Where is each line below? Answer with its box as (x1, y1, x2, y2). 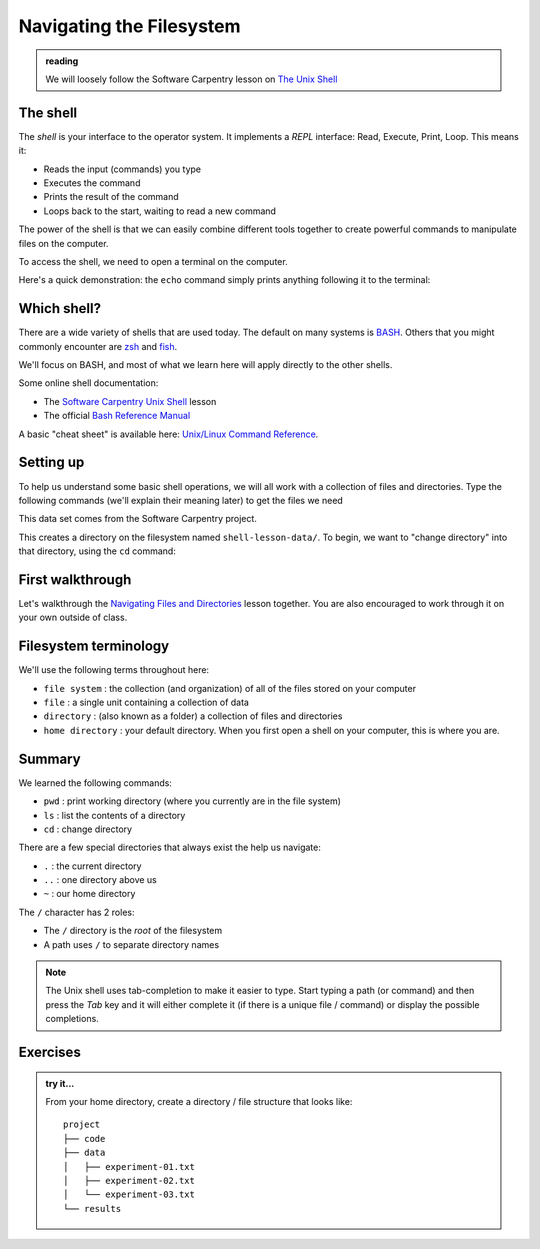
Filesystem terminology (18, 638, 170, 655)
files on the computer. (18, 237, 109, 249)
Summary (18, 750, 81, 767)
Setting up (18, 454, 85, 471)
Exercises (18, 1044, 82, 1061)
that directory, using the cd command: (18, 545, 177, 557)
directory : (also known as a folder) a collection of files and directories (43, 710, 343, 722)
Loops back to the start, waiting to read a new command (43, 205, 277, 217)
